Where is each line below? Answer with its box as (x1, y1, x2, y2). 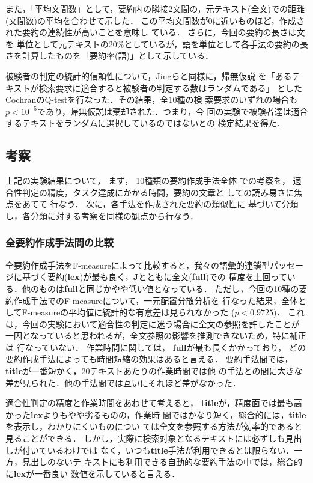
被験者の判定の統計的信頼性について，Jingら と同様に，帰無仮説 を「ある (5, 69, 292, 82)
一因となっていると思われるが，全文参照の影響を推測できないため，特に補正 (5, 329, 306, 342)
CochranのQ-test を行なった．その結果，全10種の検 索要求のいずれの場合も (5, 93, 298, 106)
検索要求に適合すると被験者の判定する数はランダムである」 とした (38, 81, 303, 94)
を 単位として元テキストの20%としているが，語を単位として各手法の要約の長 (5, 37, 308, 50)
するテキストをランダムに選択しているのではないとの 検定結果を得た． (5, 117, 285, 129)
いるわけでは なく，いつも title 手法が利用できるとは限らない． (47, 443, 294, 456)
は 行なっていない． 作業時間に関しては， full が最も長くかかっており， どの (5, 341, 306, 353)
